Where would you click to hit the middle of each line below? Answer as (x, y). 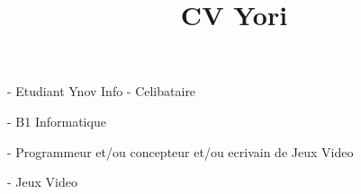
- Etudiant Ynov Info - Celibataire (102, 91)
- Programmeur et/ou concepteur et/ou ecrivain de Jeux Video (180, 151)
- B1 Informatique (57, 121)
